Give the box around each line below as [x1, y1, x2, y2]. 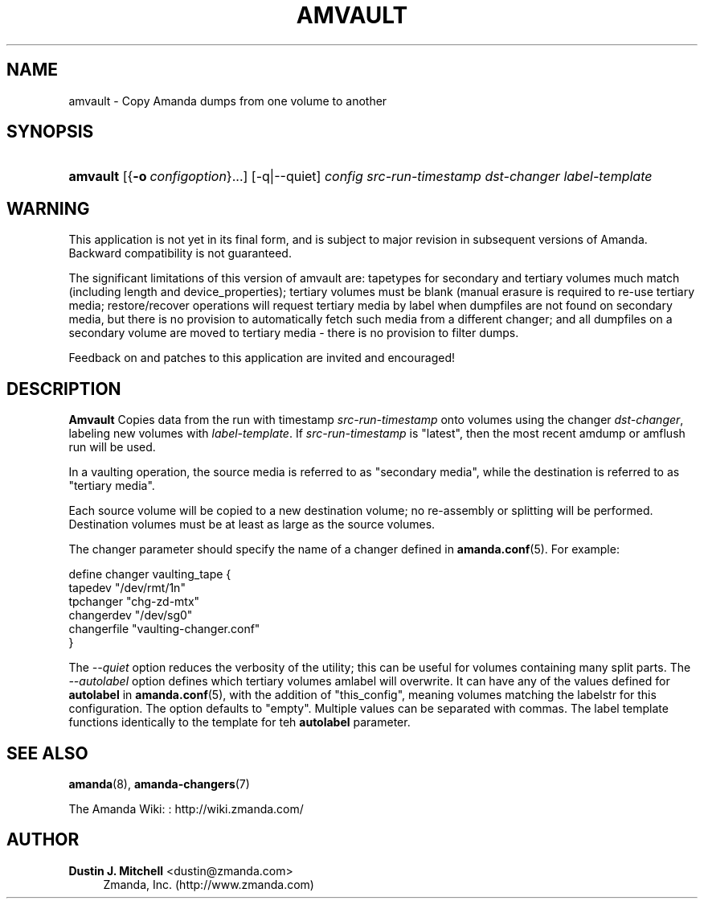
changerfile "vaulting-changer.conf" [68, 622, 260, 636]
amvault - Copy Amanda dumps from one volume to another [68, 93, 387, 108]
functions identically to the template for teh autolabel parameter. [68, 715, 411, 730]
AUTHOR [6, 829, 80, 850]
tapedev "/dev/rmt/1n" [68, 581, 186, 595]
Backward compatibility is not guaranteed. [68, 246, 292, 261]
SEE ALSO [6, 743, 88, 763]
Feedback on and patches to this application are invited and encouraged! [68, 351, 455, 365]
